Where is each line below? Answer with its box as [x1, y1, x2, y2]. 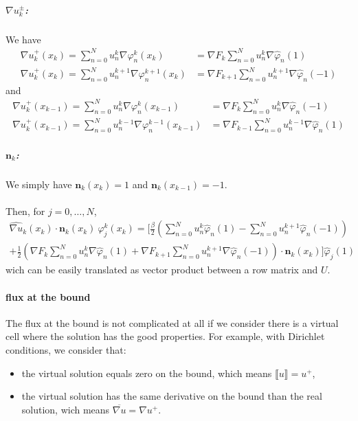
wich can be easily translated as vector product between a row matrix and [5, 262, 318, 277]
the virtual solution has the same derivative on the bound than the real [21, 389, 322, 403]
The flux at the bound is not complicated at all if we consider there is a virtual [5, 315, 339, 330]
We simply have [5, 177, 72, 191]
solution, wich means [21, 402, 110, 416]
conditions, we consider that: [5, 343, 126, 357]
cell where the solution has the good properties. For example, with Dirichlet [5, 329, 325, 343]
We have [5, 32, 41, 46]
